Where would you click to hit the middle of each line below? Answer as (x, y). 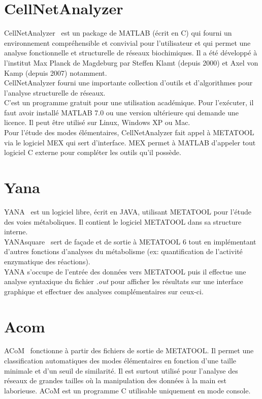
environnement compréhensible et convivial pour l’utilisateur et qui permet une (127, 42)
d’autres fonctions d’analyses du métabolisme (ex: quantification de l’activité (123, 251)
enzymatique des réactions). (47, 261)
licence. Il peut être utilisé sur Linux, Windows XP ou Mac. (97, 122)
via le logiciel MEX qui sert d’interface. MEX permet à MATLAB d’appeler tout (130, 142)
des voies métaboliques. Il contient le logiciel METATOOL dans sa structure (123, 221)
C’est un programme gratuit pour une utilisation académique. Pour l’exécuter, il (129, 102)
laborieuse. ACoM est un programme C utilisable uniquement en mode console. (127, 390)
